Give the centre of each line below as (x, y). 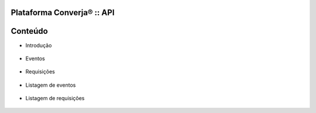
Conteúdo (29, 31)
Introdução (39, 45)
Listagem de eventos (51, 85)
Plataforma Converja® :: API (63, 13)
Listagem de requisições (55, 98)
